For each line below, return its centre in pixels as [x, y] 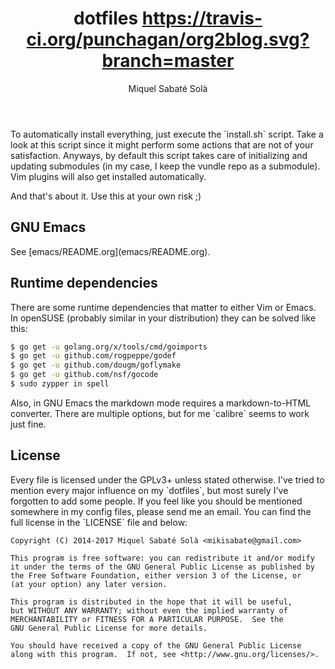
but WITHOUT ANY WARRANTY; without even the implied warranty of [149, 610]
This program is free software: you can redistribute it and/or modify [162, 558]
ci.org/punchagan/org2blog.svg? [168, 39]
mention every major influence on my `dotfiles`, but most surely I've [149, 490]
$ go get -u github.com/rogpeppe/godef [93, 356]
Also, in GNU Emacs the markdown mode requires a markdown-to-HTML [161, 403]
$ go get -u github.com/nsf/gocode [84, 375]
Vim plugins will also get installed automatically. [108, 176]
